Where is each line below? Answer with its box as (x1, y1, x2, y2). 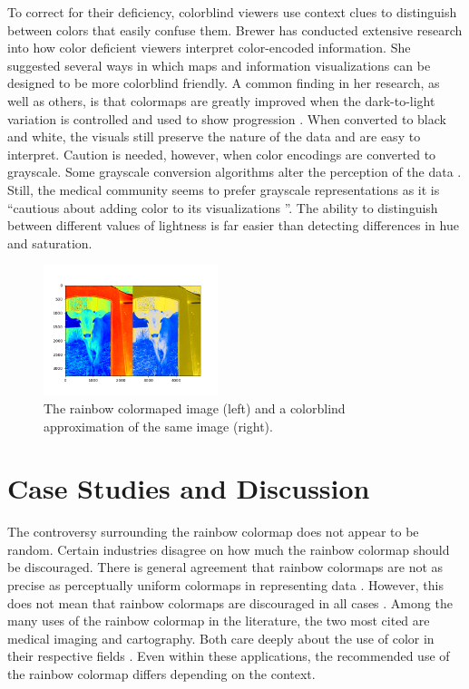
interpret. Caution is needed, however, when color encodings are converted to (7, 144, 436, 163)
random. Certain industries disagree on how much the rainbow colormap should (7, 539, 450, 558)
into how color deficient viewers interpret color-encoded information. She (7, 38, 411, 57)
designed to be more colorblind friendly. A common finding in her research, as (7, 73, 440, 92)
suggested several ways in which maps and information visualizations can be (7, 55, 431, 74)
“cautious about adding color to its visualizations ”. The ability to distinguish (7, 198, 438, 217)
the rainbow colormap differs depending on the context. (7, 664, 316, 683)
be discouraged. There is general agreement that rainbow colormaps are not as (7, 558, 444, 577)
